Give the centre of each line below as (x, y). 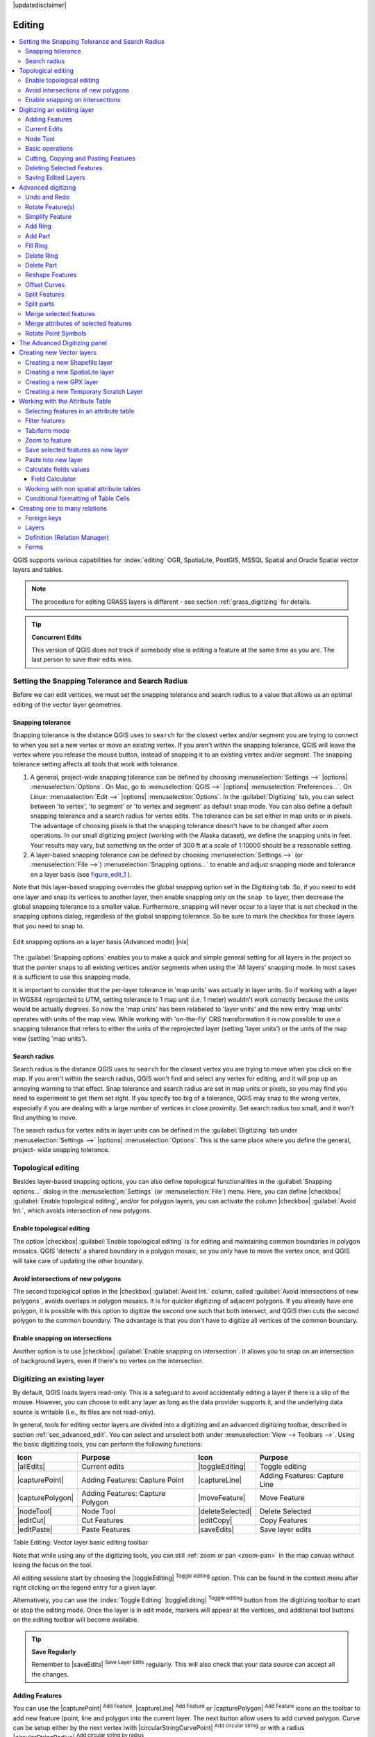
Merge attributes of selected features (78, 324)
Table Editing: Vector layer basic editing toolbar (81, 1542)
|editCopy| (215, 1520)
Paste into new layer (54, 459)
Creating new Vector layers (58, 353)
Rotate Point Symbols (56, 333)
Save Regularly (54, 1652)
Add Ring (38, 227)
